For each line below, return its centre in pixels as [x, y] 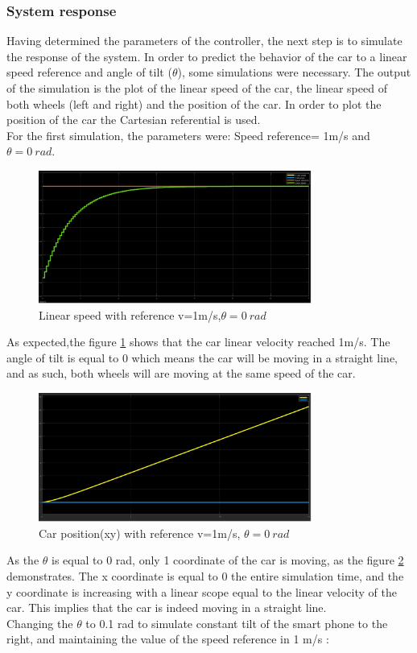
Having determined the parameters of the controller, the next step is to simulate [204, 41]
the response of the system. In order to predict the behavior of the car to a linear [207, 56]
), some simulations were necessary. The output [294, 72]
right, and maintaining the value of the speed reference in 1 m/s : [168, 639]
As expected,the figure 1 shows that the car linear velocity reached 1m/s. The [198, 342]
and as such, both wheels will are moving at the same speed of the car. [181, 373]
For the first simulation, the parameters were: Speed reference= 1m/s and [188, 135]
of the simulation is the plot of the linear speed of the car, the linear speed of [197, 88]
